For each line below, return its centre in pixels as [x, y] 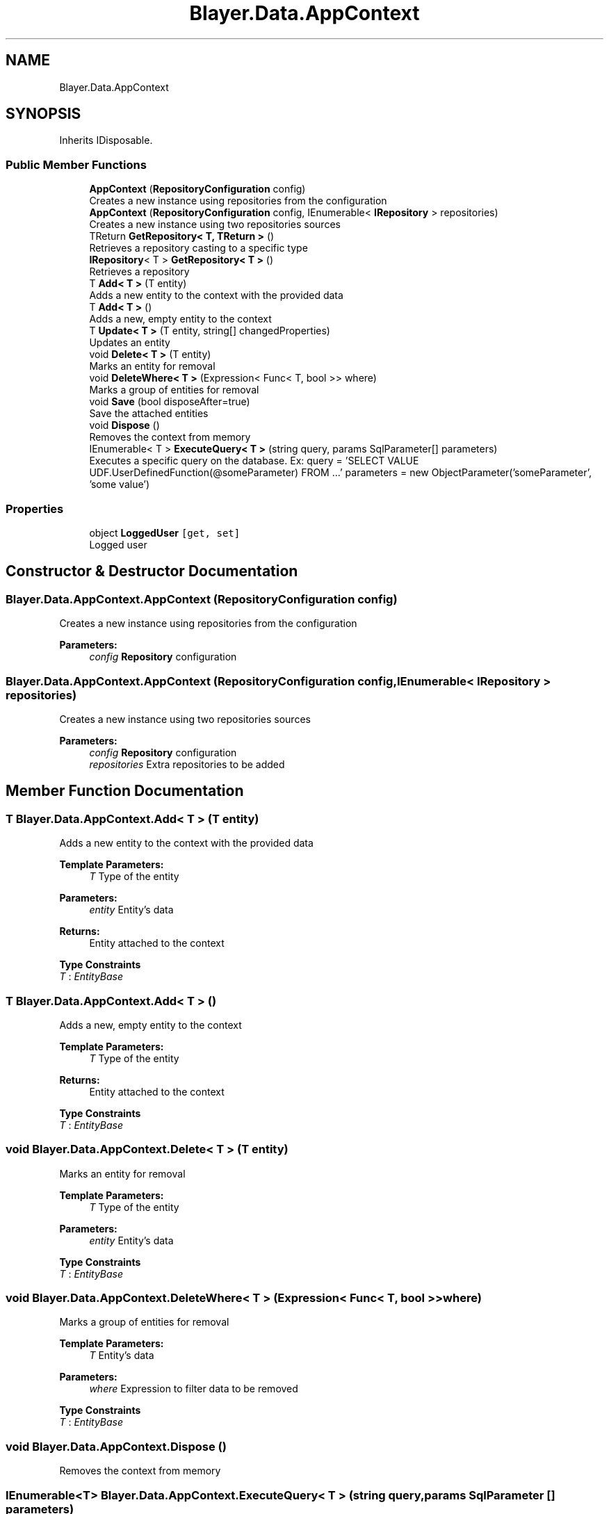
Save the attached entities [149, 414]
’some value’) [120, 485]
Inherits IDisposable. [106, 140]
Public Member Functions [76, 164]
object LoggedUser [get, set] [165, 532]
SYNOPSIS [43, 114]
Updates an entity [130, 343]
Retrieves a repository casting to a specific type [198, 248]
